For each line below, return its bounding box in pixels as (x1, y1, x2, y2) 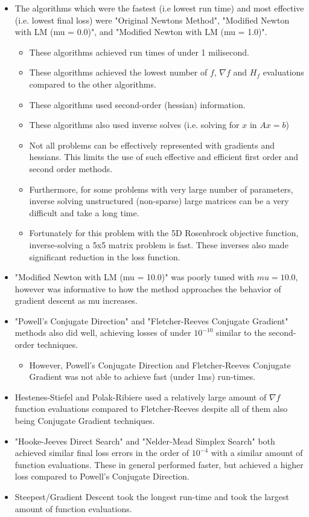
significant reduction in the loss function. (29, 250, 180, 263)
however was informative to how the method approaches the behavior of (14, 282, 281, 295)
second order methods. (29, 162, 113, 175)
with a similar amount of (211, 446, 303, 459)
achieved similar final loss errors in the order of (14, 446, 190, 459)
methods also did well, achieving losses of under (14, 326, 191, 339)
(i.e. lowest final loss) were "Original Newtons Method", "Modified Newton (14, 13, 290, 26)
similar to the (216, 326, 266, 339)
